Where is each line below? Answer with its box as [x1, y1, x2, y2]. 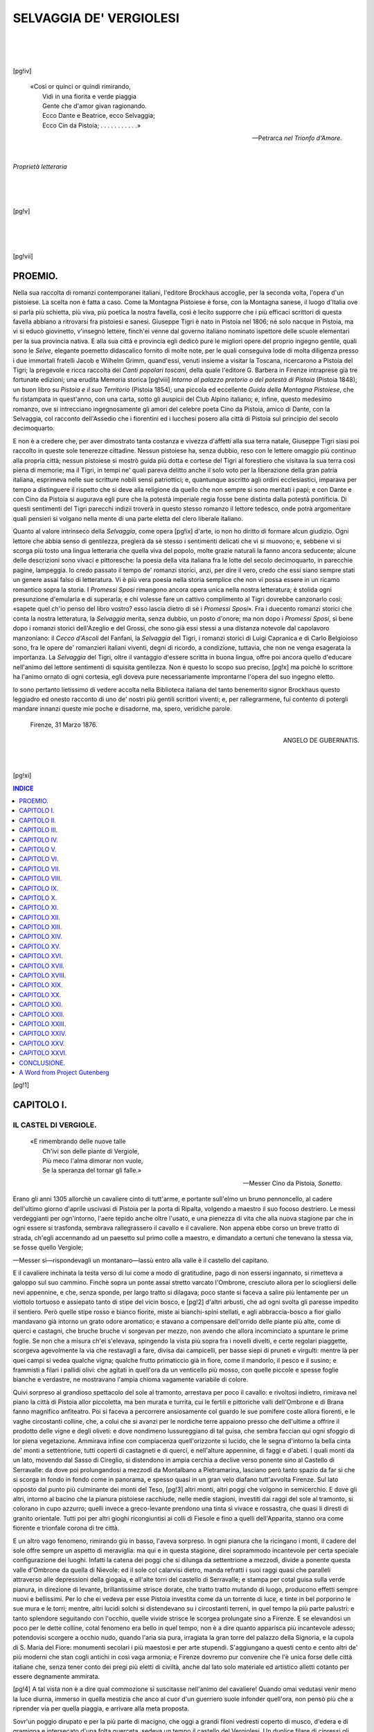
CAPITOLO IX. [19, 884, 59, 892]
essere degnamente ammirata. [12, 1672, 100, 1681]
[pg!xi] [12, 771, 32, 779]
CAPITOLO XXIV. [19, 1030, 67, 1038]
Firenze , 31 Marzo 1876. [30, 721, 98, 729]
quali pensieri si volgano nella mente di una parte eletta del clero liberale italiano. [12, 514, 244, 522]
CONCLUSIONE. [19, 1059, 66, 1067]
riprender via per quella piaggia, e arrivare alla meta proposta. [12, 1704, 190, 1713]
